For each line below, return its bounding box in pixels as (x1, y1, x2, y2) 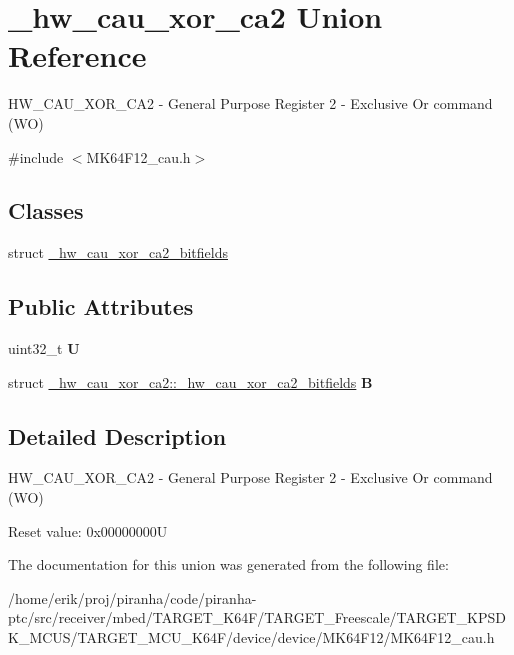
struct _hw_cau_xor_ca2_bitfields (8, 242, 228, 263)
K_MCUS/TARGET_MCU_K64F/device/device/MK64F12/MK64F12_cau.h (8, 627, 495, 648)
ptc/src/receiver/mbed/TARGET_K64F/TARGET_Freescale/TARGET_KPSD (8, 607, 506, 628)
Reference (8, 35, 147, 76)
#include (8, 146, 64, 167)
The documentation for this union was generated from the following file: (8, 554, 449, 575)
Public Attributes (8, 291, 194, 322)
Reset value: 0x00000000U (8, 520, 168, 541)
